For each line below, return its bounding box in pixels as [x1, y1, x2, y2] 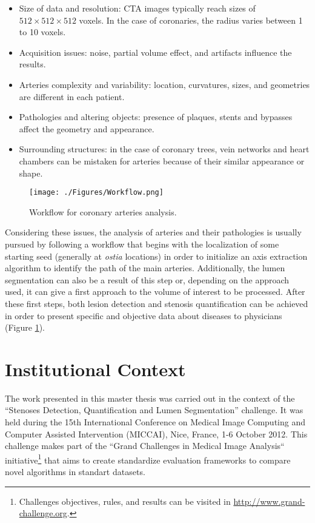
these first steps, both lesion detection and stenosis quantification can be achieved [5, 297, 308, 309]
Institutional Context [5, 356, 186, 381]
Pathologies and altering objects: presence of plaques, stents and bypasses [19, 110, 293, 123]
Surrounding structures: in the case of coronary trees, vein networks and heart [19, 143, 310, 155]
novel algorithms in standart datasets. [5, 465, 145, 478]
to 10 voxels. [19, 25, 66, 38]
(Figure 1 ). [5, 321, 45, 334]
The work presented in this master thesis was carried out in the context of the [5, 391, 295, 404]
